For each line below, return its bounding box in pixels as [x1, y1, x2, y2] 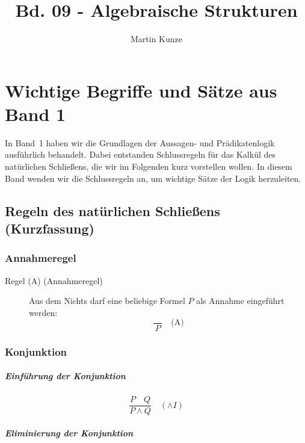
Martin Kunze [130, 33, 182, 45]
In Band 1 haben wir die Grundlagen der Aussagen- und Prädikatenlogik [5, 136, 275, 149]
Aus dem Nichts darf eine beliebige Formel [29, 294, 185, 307]
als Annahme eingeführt [196, 294, 285, 307]
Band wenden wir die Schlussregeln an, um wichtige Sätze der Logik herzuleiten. [5, 172, 301, 184]
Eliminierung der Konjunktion [5, 427, 134, 439]
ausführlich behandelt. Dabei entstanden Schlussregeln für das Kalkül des [5, 148, 276, 161]
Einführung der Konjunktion [5, 370, 126, 382]
